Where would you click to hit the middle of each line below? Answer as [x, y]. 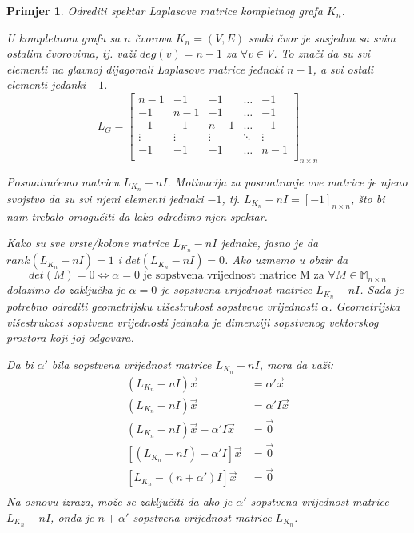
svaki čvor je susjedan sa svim [322, 37]
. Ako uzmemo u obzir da [287, 260]
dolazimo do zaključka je [66, 289]
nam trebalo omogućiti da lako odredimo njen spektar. [137, 216]
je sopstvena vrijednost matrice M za [234, 276]
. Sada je [382, 289]
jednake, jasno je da [270, 243]
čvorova [153, 37]
